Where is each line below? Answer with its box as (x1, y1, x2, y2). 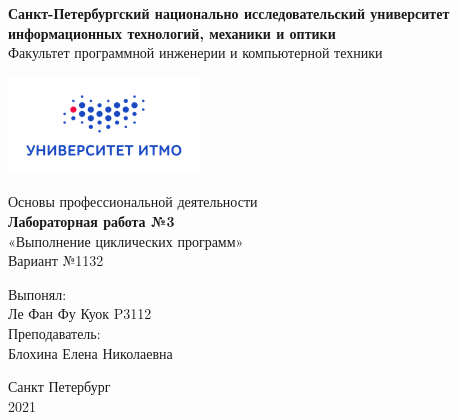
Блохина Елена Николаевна (8, 342, 173, 363)
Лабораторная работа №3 (8, 210, 175, 231)
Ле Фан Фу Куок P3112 (8, 303, 152, 324)
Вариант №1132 (8, 250, 104, 271)
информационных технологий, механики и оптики (8, 22, 336, 43)
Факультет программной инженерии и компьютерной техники (8, 42, 383, 63)
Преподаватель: (8, 322, 101, 343)
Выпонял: (8, 283, 67, 304)
